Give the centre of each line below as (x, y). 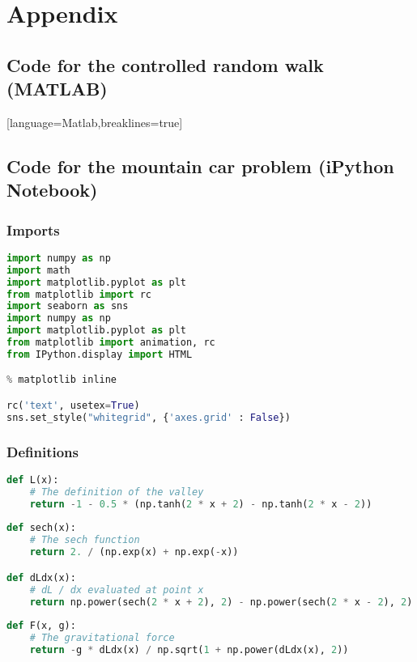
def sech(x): (41, 528)
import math (38, 270)
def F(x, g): (41, 626)
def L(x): (33, 480)
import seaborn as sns (68, 306)
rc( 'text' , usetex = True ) (73, 406)
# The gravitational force (102, 638)
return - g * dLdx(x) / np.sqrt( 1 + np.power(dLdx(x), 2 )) (189, 650)
